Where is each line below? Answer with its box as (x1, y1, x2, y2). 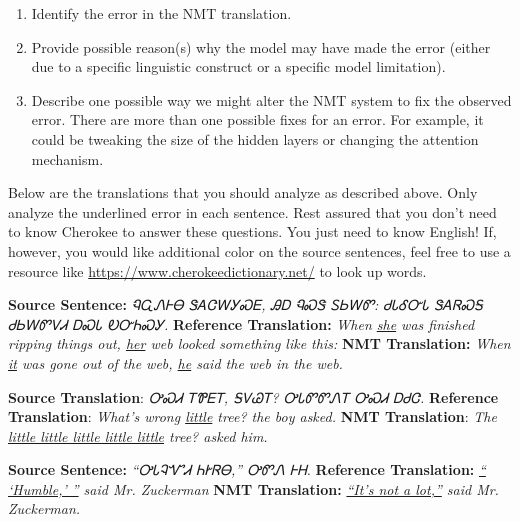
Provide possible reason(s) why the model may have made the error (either (31, 36, 491, 57)
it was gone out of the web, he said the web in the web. (8, 352, 343, 373)
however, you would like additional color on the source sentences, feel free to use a (8, 240, 511, 261)
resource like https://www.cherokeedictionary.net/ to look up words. (8, 260, 427, 281)
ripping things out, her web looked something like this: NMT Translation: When (8, 333, 511, 354)
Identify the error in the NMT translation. (31, 3, 292, 23)
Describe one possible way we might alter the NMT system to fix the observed (31, 89, 512, 110)
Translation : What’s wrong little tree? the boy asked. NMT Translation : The (8, 406, 497, 427)
